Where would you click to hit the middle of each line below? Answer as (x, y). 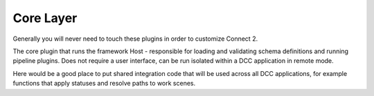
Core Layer (45, 18)
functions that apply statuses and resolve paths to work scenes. (104, 84)
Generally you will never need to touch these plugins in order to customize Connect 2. (135, 39)
